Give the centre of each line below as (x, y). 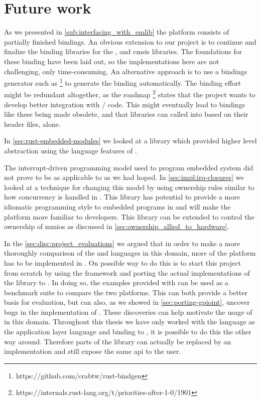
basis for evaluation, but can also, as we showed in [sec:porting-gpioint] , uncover (127, 302)
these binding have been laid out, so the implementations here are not (112, 61)
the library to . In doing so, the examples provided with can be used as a (116, 282)
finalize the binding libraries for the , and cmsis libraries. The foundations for (123, 51)
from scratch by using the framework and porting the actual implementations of (127, 272)
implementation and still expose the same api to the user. (93, 351)
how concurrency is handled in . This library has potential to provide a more (122, 197)
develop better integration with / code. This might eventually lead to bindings (125, 104)
